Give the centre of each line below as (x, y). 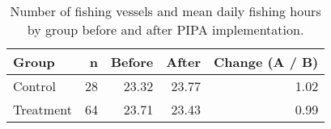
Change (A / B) (266, 62)
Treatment (42, 109)
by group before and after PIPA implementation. (165, 29)
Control (34, 86)
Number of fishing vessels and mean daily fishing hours (165, 11)
